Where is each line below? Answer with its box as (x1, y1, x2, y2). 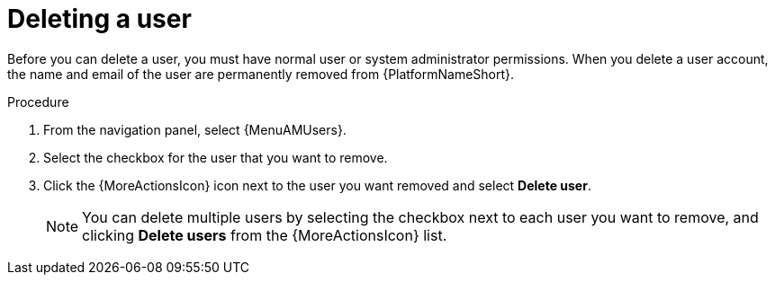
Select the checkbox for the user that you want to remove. (43, 149, 388, 165)
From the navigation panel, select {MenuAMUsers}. (43, 121, 347, 137)
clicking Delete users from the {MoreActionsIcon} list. (82, 225, 447, 244)
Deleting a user (7, 4, 192, 34)
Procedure (7, 93, 69, 110)
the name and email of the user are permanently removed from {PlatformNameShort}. (7, 66, 515, 82)
